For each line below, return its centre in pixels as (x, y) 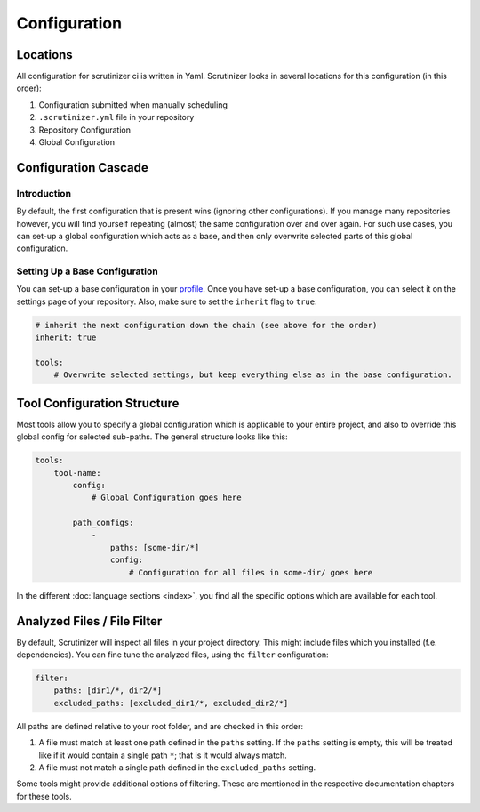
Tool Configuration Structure (98, 403)
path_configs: (103, 523)
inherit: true (66, 338)
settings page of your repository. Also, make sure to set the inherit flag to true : (167, 301)
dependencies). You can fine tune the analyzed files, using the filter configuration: (172, 655)
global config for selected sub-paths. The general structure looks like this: (152, 437)
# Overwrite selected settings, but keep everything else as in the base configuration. (253, 375)
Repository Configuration (84, 130)
